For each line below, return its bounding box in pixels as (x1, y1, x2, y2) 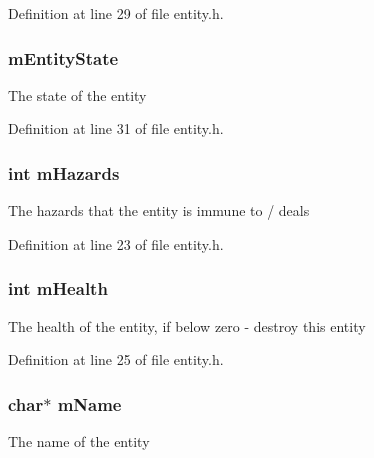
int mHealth (8, 276, 108, 301)
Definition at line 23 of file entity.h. (8, 233, 224, 254)
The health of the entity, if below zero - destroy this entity (8, 315, 366, 336)
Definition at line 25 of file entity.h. (8, 349, 224, 370)
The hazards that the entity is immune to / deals (8, 200, 310, 221)
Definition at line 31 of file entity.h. (8, 118, 224, 139)
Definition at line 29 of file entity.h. (8, 3, 224, 23)
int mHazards (8, 160, 120, 185)
